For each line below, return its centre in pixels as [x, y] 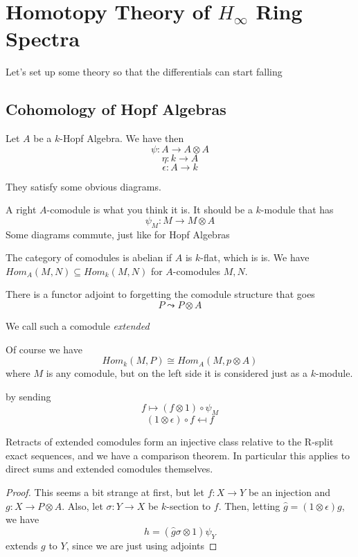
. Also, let [82, 505]
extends [22, 545]
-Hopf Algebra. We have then [122, 138]
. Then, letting [249, 505]
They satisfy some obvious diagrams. [83, 186]
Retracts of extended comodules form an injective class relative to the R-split [170, 442]
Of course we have [44, 349]
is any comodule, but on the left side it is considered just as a [177, 373]
